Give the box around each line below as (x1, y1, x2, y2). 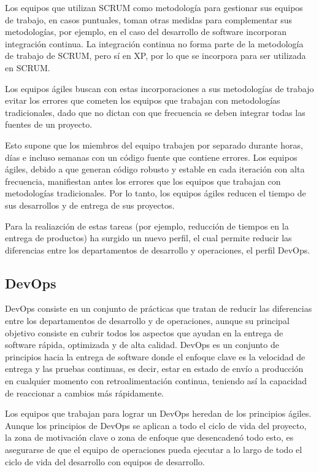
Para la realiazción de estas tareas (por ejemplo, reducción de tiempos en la (5, 219, 289, 232)
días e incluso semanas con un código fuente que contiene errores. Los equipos (5, 150, 298, 163)
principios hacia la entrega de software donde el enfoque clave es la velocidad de (5, 350, 306, 363)
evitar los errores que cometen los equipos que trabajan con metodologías (5, 94, 280, 107)
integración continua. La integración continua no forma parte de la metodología (5, 37, 304, 50)
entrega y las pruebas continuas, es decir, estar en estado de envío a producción (5, 362, 304, 375)
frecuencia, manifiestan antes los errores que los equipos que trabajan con (5, 174, 281, 187)
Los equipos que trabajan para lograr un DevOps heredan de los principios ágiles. (5, 407, 312, 420)
